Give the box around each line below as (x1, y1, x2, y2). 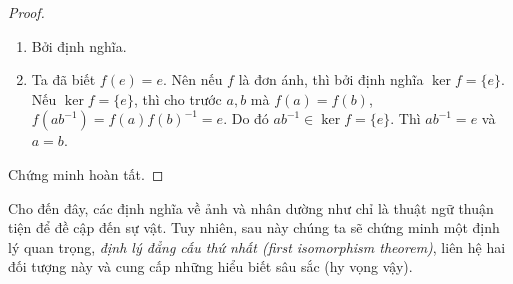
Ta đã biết (31, 69, 96, 90)
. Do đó (223, 108, 269, 129)
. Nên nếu (162, 69, 223, 90)
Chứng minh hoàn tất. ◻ (8, 163, 164, 184)
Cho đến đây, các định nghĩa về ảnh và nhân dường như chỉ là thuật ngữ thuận (8, 197, 494, 218)
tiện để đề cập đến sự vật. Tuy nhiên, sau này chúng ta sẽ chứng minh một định (8, 217, 500, 238)
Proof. (8, 2, 45, 22)
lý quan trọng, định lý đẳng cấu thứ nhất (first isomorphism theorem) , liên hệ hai (8, 236, 506, 257)
